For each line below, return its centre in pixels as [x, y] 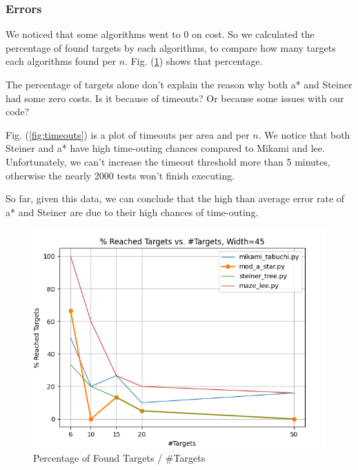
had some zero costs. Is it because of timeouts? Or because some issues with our [175, 98]
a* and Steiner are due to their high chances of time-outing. [132, 212]
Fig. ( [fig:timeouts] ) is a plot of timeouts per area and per [128, 134]
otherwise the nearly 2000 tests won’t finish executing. [120, 175]
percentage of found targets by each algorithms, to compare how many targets [171, 47]
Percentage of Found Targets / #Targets [119, 457]
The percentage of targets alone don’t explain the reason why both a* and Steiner [179, 84]
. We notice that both [304, 134]
